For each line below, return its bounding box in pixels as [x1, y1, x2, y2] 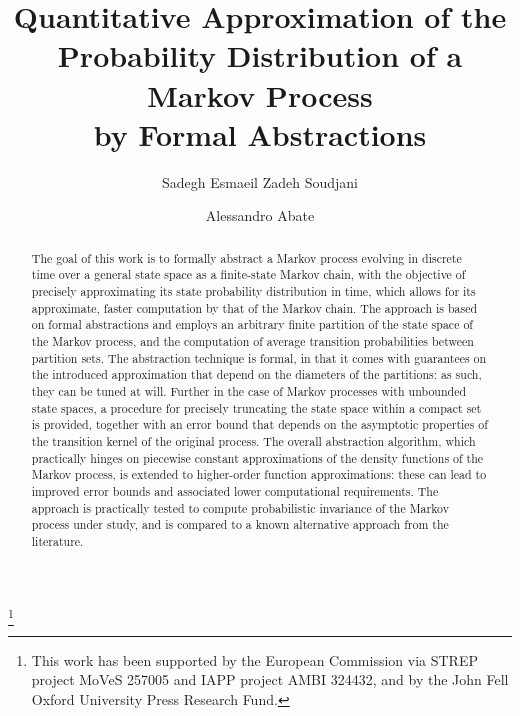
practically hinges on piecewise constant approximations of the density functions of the [31, 449, 484, 466]
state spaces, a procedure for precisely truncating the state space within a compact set [31, 399, 482, 416]
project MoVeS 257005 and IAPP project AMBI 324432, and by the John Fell [31, 669, 509, 690]
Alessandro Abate [205, 205, 315, 226]
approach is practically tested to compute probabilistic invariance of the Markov [31, 499, 450, 516]
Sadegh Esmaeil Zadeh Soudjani [162, 171, 358, 192]
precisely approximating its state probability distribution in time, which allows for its [31, 282, 476, 299]
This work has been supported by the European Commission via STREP [31, 649, 478, 670]
